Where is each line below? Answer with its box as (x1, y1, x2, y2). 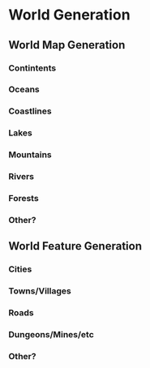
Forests (8, 193, 39, 204)
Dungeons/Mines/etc (8, 329, 95, 340)
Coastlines (8, 105, 52, 117)
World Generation (8, 6, 131, 24)
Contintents (8, 62, 57, 74)
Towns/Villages (8, 285, 71, 297)
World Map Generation (8, 38, 126, 52)
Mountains (8, 149, 52, 160)
